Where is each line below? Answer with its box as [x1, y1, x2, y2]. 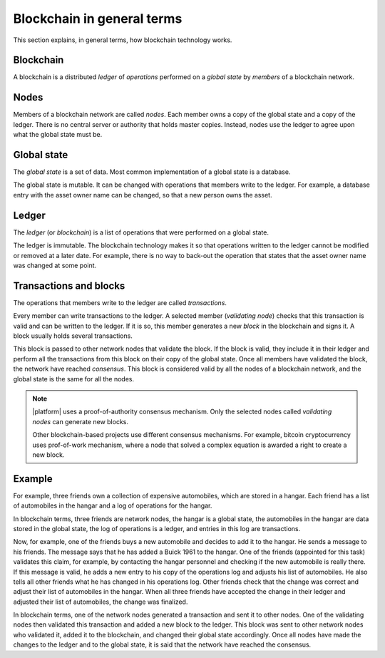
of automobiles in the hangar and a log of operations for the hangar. [13, 501, 212, 510]
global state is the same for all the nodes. [13, 374, 135, 383]
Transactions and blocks [13, 279, 125, 292]
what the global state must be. [13, 130, 103, 139]
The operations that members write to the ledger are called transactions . [13, 298, 227, 307]
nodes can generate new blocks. [32, 417, 128, 426]
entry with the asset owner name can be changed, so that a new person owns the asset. [13, 190, 272, 199]
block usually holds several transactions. [13, 331, 133, 340]
